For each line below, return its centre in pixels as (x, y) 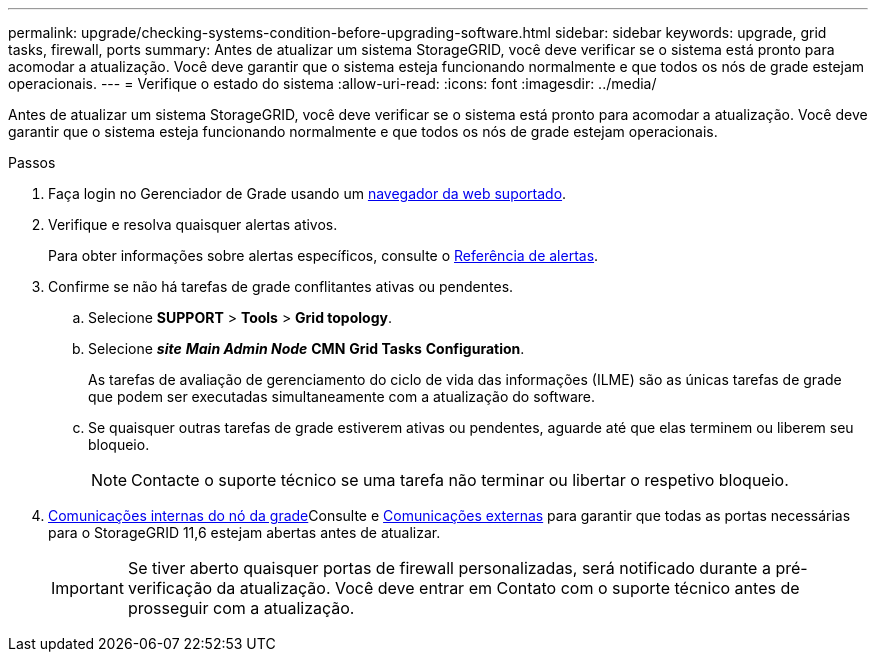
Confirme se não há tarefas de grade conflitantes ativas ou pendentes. (281, 286)
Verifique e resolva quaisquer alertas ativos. (193, 224)
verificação (169, 588)
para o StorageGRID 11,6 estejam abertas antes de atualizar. (244, 532)
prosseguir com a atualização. (241, 608)
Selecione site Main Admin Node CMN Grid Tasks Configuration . (306, 348)
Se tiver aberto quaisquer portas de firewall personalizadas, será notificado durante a (449, 568)
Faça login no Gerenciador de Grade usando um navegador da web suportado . (307, 193)
